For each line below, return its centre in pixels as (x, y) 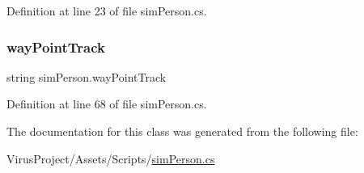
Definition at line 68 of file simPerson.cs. (107, 104)
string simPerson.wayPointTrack (87, 76)
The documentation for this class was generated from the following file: (182, 131)
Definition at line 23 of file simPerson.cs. (107, 11)
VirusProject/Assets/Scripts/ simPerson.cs (111, 158)
